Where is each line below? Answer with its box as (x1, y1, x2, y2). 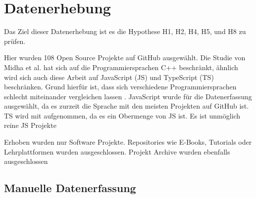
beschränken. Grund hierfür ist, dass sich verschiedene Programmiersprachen (4, 81, 237, 92)
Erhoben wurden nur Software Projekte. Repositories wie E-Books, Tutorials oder (4, 137, 252, 147)
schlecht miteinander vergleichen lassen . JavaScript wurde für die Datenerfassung (4, 91, 252, 101)
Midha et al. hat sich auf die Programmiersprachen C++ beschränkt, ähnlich (4, 62, 238, 72)
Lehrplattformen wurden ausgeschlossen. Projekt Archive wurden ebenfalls (4, 146, 230, 157)
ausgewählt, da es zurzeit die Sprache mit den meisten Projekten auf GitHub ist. (4, 101, 249, 111)
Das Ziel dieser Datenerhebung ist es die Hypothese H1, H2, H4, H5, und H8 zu (4, 26, 246, 37)
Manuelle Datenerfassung (4, 180, 136, 196)
